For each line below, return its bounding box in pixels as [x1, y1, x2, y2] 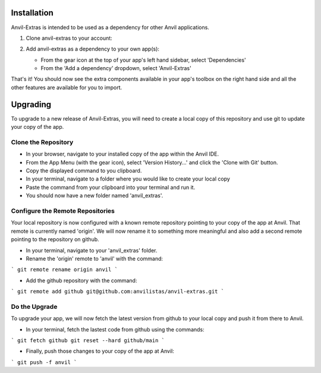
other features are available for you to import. [11, 84, 122, 91]
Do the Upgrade [11, 302, 58, 311]
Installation [11, 8, 53, 18]
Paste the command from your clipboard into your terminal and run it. [26, 184, 196, 191]
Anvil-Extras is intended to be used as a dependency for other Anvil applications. [11, 24, 209, 31]
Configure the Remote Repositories [11, 207, 115, 215]
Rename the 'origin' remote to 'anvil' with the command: [26, 255, 163, 262]
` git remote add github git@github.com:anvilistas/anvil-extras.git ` [11, 288, 225, 295]
